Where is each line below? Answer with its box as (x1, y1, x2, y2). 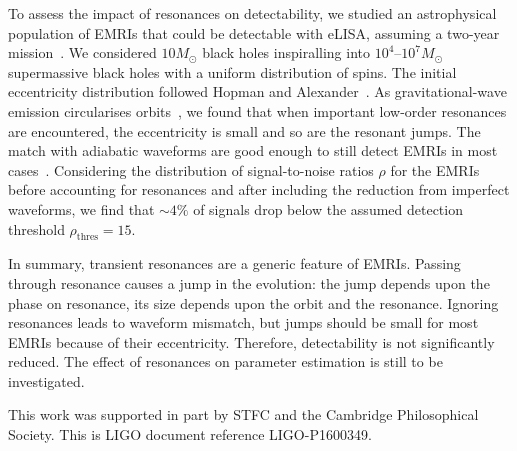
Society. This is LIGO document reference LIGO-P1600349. (8, 424, 372, 445)
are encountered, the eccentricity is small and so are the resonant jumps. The (8, 120, 481, 141)
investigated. (8, 370, 85, 391)
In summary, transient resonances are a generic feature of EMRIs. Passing (8, 253, 461, 274)
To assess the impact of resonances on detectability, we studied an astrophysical (8, 3, 497, 23)
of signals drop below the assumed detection (193, 198, 463, 219)
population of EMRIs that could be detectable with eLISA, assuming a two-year (8, 22, 500, 43)
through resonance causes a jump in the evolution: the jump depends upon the (8, 272, 490, 293)
